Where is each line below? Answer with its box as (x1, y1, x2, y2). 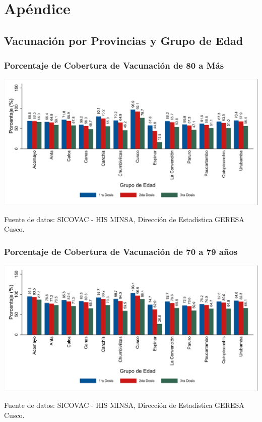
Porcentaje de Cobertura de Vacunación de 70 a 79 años (4, 245, 238, 257)
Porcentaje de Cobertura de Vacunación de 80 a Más (4, 59, 224, 72)
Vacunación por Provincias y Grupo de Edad (4, 32, 243, 48)
